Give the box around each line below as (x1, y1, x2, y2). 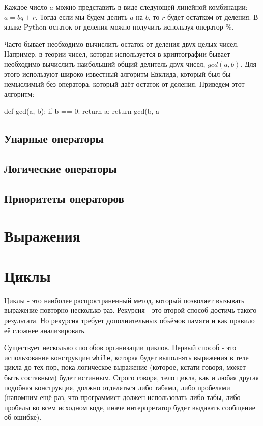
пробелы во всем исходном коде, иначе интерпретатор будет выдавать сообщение (4, 402, 256, 412)
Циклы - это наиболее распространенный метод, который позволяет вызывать (4, 295, 245, 305)
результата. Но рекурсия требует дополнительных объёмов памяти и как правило (4, 314, 255, 325)
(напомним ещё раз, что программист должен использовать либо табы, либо (4, 392, 241, 403)
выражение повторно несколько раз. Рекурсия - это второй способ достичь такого (4, 305, 257, 315)
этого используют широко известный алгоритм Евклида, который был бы (4, 68, 231, 79)
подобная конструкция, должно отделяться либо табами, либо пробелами (4, 382, 230, 392)
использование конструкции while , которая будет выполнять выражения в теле (4, 352, 249, 362)
